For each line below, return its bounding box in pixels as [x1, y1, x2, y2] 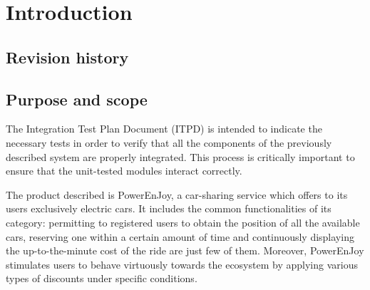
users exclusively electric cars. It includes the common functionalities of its [6, 201, 332, 216]
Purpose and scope [6, 88, 148, 110]
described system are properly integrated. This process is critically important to [6, 149, 355, 164]
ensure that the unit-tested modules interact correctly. [6, 163, 242, 178]
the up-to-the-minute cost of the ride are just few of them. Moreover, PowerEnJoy [6, 243, 364, 258]
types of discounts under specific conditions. [6, 271, 197, 286]
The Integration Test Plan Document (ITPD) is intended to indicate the [6, 121, 322, 136]
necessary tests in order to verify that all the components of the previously [6, 135, 332, 150]
